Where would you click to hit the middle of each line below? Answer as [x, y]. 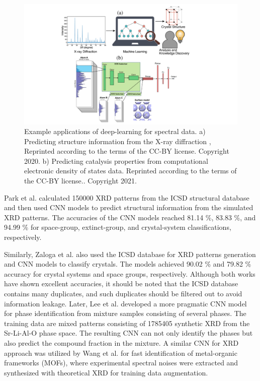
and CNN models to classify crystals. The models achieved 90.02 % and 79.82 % [128, 264]
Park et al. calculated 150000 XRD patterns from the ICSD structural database [127, 197]
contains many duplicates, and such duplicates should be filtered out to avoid [123, 293]
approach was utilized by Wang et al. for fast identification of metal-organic [121, 353]
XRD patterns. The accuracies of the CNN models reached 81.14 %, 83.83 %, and [130, 217]
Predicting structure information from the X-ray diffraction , [118, 141]
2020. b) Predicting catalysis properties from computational [116, 161]
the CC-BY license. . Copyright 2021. [80, 181]
